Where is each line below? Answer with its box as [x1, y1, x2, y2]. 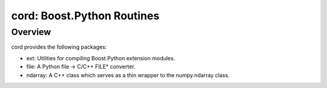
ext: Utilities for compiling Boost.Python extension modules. [26, 54, 176, 61]
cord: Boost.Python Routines [11, 9, 160, 22]
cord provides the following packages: [11, 43, 107, 51]
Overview [11, 27, 51, 37]
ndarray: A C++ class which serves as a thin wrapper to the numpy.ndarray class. [26, 71, 230, 78]
